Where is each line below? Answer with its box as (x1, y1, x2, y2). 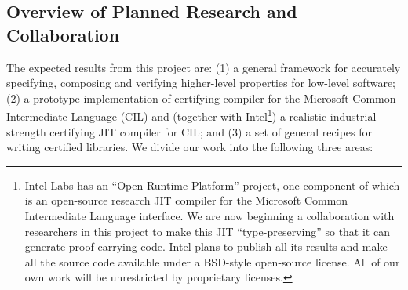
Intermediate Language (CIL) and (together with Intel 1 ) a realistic (6, 106, 327, 125)
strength (6, 123, 46, 140)
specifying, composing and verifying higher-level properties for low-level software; (6, 74, 396, 91)
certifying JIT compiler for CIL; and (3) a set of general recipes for (49, 123, 372, 140)
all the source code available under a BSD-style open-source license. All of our (24, 253, 400, 270)
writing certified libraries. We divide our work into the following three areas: (6, 139, 373, 155)
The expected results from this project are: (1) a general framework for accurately (6, 59, 401, 75)
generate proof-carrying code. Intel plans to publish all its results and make (24, 238, 388, 255)
